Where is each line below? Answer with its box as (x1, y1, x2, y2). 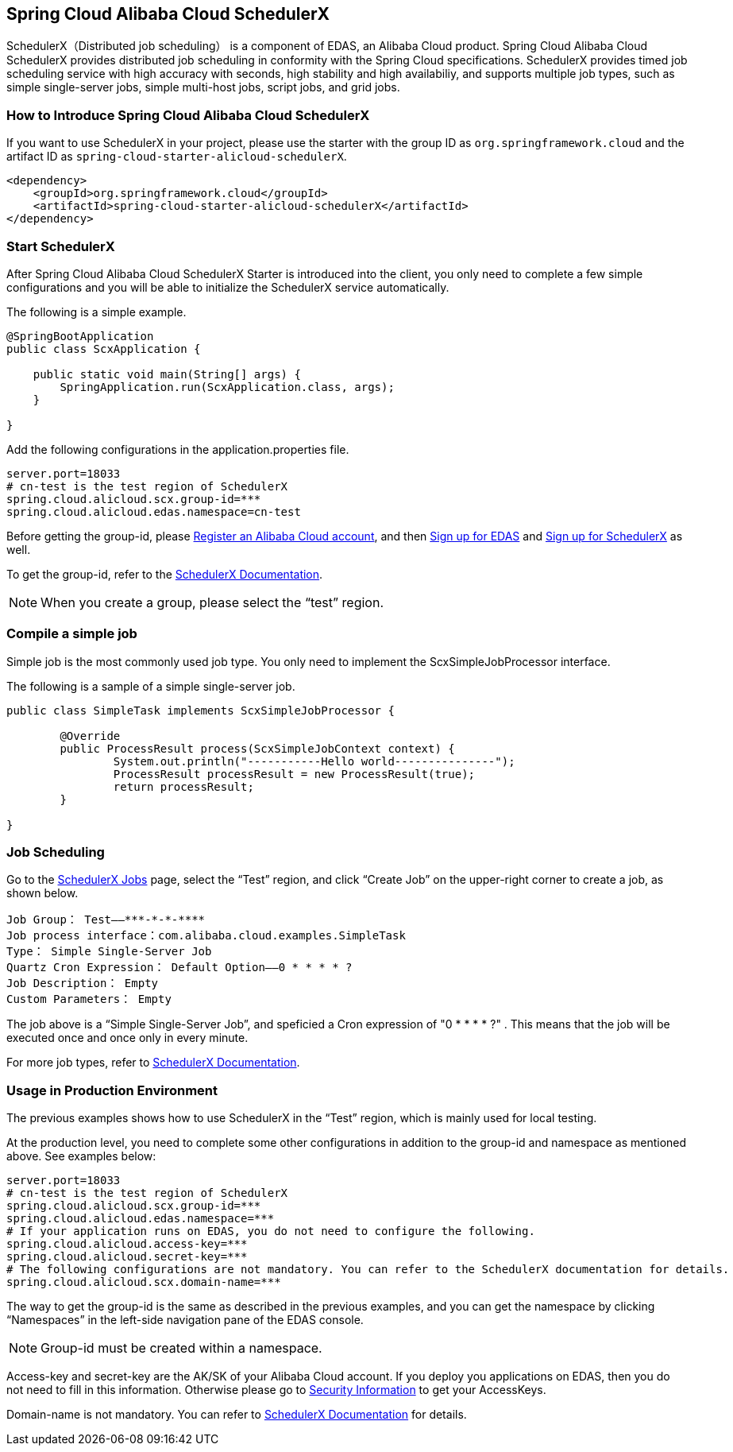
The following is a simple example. (6, 304, 187, 319)
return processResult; (113, 780, 254, 793)
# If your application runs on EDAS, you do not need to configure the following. (6, 1225, 535, 1238)
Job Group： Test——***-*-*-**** (6, 913, 206, 927)
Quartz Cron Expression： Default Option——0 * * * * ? (6, 961, 353, 974)
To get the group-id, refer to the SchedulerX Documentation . (6, 567, 323, 581)
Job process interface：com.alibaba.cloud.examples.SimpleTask (6, 929, 406, 943)
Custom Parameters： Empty (6, 993, 172, 1006)
